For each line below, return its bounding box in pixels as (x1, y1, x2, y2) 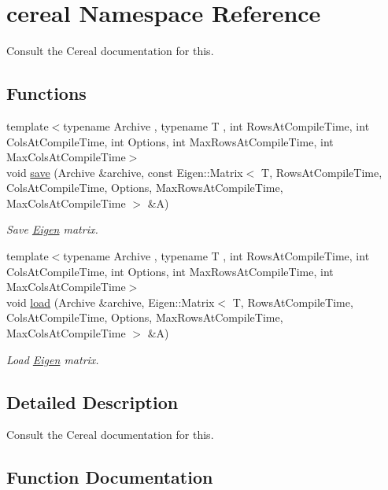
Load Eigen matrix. (6, 351, 99, 367)
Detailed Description (6, 389, 179, 414)
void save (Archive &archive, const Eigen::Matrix (6, 164, 243, 180)
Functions (6, 81, 87, 105)
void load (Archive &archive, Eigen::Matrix (6, 293, 215, 310)
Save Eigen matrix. (6, 221, 98, 238)
